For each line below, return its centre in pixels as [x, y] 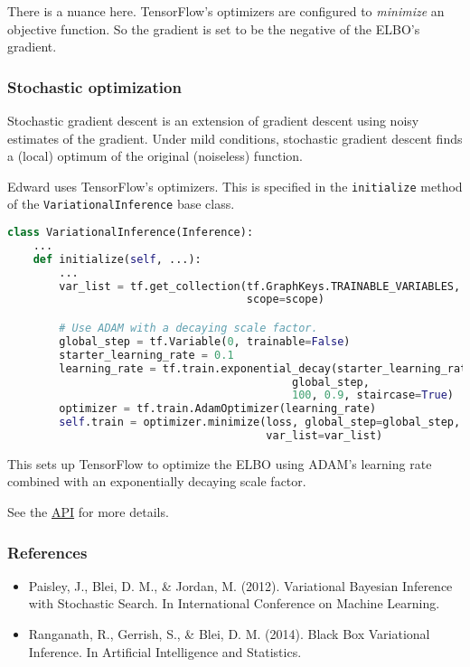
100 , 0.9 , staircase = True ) [373, 395]
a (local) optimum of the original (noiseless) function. [155, 156]
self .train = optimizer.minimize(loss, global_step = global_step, [260, 423]
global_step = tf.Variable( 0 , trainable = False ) [205, 341]
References [47, 552]
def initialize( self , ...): [117, 259]
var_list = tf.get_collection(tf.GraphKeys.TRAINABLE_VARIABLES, [260, 286]
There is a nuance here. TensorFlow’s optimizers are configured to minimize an [226, 11]
